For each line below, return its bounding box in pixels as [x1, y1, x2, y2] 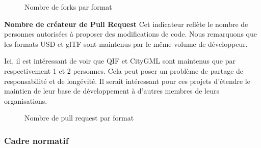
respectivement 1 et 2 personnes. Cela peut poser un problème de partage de [4, 65, 244, 76]
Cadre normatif [4, 134, 69, 146]
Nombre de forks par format [24, 2, 112, 12]
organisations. [4, 95, 47, 106]
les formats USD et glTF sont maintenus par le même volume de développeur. [4, 38, 248, 49]
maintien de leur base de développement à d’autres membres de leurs [4, 85, 219, 96]
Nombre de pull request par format [24, 112, 134, 123]
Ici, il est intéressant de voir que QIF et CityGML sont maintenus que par [4, 55, 236, 66]
